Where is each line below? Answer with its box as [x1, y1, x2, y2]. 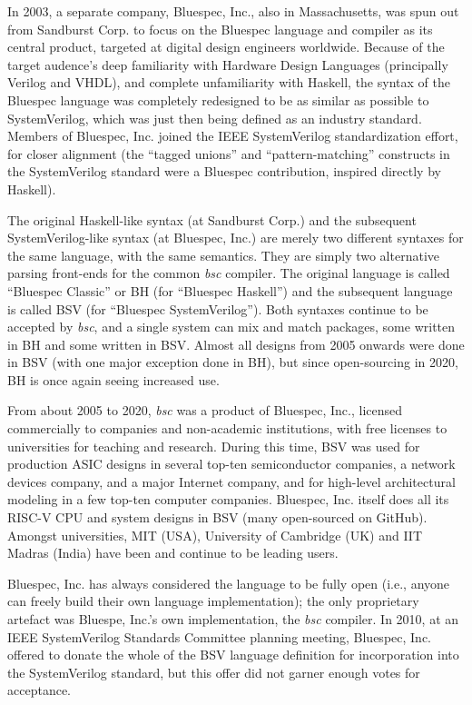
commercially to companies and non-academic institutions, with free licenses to [7, 419, 447, 438]
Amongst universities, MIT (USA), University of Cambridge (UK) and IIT [7, 525, 422, 544]
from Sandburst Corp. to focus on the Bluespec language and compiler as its [7, 19, 433, 38]
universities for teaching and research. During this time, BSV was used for [7, 436, 420, 455]
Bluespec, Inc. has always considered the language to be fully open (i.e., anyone [7, 573, 450, 592]
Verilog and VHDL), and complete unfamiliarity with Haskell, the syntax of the [7, 73, 450, 92]
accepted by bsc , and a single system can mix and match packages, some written [7, 317, 456, 336]
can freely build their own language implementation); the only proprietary [7, 591, 419, 611]
